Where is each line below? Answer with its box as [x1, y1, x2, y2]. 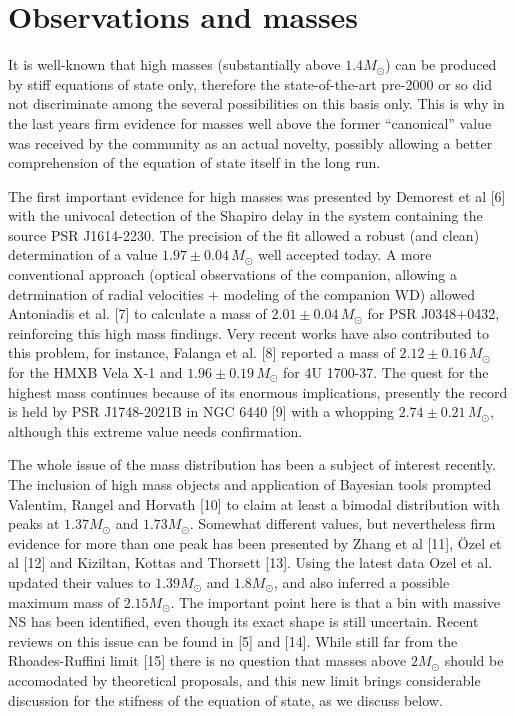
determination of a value [8, 244, 158, 265]
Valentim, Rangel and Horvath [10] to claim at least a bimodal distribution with [8, 493, 501, 514]
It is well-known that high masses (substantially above [8, 54, 341, 75]
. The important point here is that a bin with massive [170, 591, 500, 612]
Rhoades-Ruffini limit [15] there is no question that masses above [8, 650, 407, 671]
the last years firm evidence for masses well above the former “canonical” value [8, 112, 492, 133]
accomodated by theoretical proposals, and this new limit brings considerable [8, 669, 481, 690]
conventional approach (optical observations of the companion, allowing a [8, 264, 458, 285]
